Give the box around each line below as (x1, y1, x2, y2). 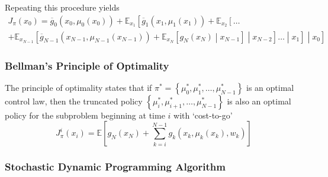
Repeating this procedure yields (5, 1, 120, 13)
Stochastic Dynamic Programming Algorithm (5, 159, 226, 174)
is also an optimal (227, 94, 291, 107)
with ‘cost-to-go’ (173, 109, 233, 121)
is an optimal (246, 81, 294, 93)
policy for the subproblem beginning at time (5, 109, 165, 121)
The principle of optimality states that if (5, 81, 152, 93)
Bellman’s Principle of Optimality (5, 58, 169, 73)
